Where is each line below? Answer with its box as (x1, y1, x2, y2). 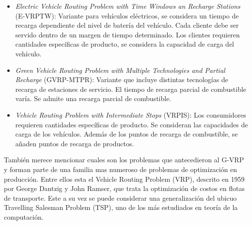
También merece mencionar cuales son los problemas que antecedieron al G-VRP (4, 155, 244, 165)
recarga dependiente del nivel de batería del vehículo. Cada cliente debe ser (15, 20, 239, 30)
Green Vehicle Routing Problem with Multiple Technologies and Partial (15, 65, 225, 75)
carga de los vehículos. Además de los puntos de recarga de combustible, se (15, 129, 238, 139)
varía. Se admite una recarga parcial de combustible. (15, 93, 172, 104)
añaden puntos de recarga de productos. (15, 138, 134, 148)
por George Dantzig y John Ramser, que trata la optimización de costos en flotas (4, 183, 245, 193)
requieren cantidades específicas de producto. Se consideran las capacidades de (15, 119, 248, 129)
